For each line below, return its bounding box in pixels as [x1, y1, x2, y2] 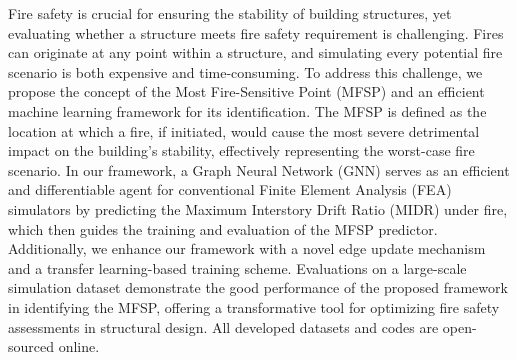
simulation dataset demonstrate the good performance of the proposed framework [8, 277, 508, 298]
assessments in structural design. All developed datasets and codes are [8, 316, 439, 337]
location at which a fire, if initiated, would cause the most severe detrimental [8, 120, 480, 141]
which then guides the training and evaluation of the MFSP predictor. [8, 218, 438, 239]
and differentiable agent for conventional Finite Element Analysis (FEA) [8, 179, 452, 200]
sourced [8, 336, 55, 357]
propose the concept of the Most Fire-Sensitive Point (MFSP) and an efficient [8, 81, 485, 102]
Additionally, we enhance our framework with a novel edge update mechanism [8, 238, 486, 259]
